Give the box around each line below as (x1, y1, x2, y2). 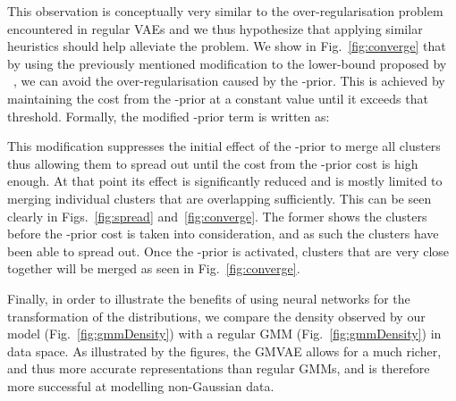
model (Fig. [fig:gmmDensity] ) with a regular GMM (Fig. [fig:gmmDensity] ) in (7, 324, 442, 343)
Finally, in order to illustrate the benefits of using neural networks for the (7, 288, 410, 307)
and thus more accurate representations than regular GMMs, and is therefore (7, 359, 430, 378)
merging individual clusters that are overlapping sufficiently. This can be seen (7, 188, 432, 207)
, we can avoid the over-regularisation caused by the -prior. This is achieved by (13, 71, 445, 90)
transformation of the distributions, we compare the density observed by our (7, 306, 426, 325)
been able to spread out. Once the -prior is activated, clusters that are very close (7, 241, 450, 260)
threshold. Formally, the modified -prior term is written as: (7, 106, 330, 125)
